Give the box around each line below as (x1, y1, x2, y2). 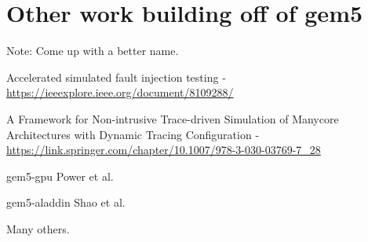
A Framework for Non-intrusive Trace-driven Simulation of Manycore (6, 110, 339, 126)
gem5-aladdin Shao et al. (6, 194, 126, 211)
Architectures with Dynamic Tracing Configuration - (6, 126, 260, 142)
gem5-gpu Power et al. (6, 167, 114, 184)
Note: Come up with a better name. (6, 42, 179, 59)
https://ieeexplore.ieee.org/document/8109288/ (6, 84, 234, 101)
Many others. (6, 220, 70, 236)
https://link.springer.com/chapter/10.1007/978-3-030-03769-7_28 (6, 141, 321, 158)
